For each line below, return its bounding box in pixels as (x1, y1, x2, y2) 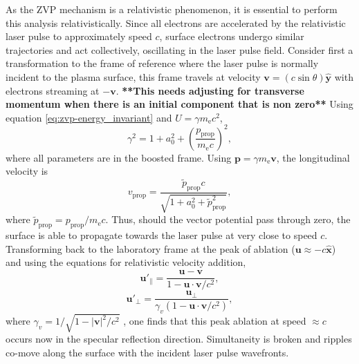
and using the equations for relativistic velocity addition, (6, 255, 246, 269)
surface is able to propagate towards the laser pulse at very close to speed (6, 228, 317, 242)
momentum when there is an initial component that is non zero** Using (6, 97, 353, 111)
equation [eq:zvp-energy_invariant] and (6, 110, 172, 124)
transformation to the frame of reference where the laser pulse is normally (6, 56, 319, 70)
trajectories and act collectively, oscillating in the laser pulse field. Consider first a (6, 42, 353, 57)
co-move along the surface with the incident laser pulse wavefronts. (6, 345, 289, 359)
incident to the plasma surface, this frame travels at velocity (6, 69, 261, 84)
